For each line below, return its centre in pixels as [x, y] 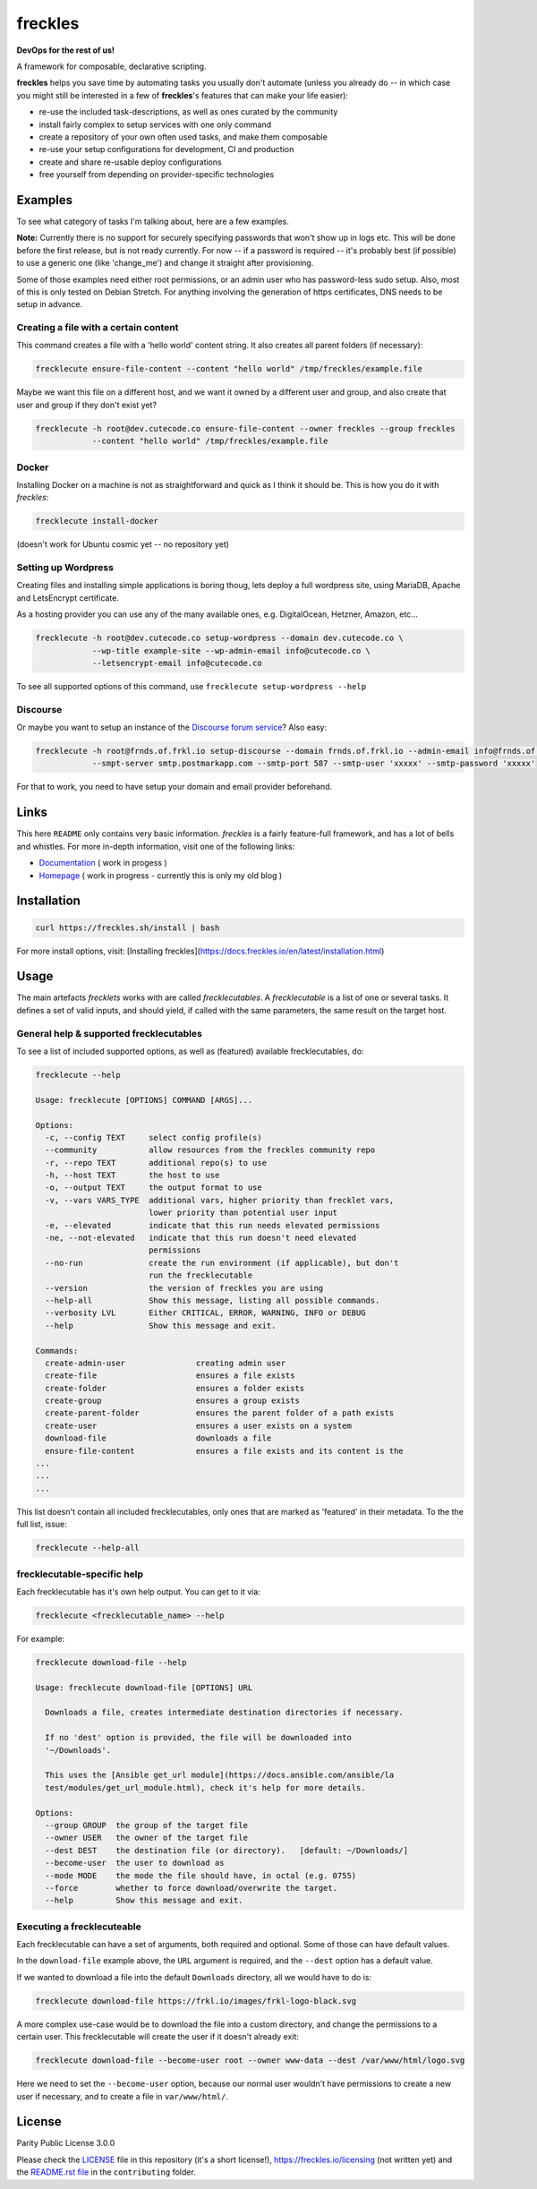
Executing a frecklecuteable [79, 1927]
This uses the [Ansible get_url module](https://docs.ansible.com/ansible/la [220, 1775]
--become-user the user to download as [135, 1863]
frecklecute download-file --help [111, 1662]
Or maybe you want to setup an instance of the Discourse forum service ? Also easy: [171, 727]
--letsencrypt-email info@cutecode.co [177, 663]
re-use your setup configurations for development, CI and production [166, 150]
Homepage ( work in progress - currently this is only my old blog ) [161, 875]
